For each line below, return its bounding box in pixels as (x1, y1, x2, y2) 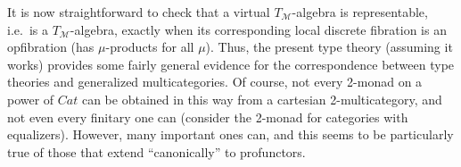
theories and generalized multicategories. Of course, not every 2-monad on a (7, 72, 423, 91)
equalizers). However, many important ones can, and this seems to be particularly (7, 125, 454, 144)
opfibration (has (7, 38, 95, 56)
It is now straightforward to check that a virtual (7, 3, 270, 21)
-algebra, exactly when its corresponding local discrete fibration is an (70, 20, 447, 38)
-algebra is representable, (292, 3, 428, 21)
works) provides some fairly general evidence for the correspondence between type (7, 54, 455, 73)
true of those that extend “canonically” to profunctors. (7, 142, 306, 161)
